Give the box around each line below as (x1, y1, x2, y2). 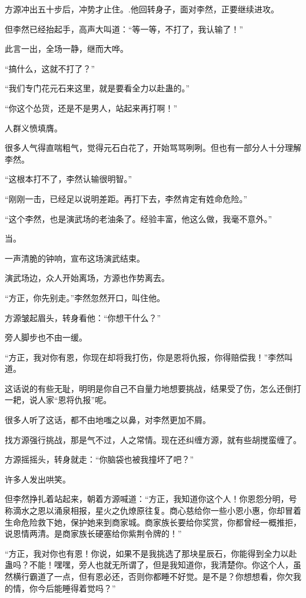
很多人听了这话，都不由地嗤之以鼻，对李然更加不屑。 (5, 414, 211, 426)
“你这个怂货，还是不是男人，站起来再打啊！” (5, 101, 178, 114)
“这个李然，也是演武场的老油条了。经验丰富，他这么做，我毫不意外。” (5, 212, 272, 224)
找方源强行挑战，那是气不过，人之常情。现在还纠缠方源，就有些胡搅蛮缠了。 (5, 433, 301, 445)
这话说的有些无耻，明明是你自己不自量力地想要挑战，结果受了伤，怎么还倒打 (5, 382, 301, 394)
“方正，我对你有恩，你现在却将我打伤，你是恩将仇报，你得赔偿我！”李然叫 (5, 351, 293, 363)
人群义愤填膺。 (5, 121, 62, 134)
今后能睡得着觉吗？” (37, 582, 116, 594)
